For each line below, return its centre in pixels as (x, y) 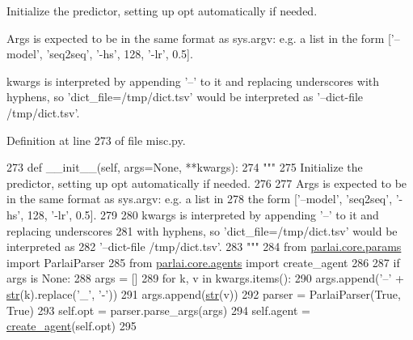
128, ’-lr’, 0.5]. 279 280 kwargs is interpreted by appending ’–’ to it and (203, 214)
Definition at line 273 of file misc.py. (96, 140)
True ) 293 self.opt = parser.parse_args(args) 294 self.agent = (158, 310)
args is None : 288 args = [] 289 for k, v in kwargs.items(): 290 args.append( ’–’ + (205, 278)
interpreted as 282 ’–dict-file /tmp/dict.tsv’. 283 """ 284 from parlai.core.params (204, 246)
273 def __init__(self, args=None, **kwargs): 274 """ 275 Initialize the (185, 167)
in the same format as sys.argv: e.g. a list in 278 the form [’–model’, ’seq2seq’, (200, 199)
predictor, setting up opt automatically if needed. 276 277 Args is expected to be (207, 183)
